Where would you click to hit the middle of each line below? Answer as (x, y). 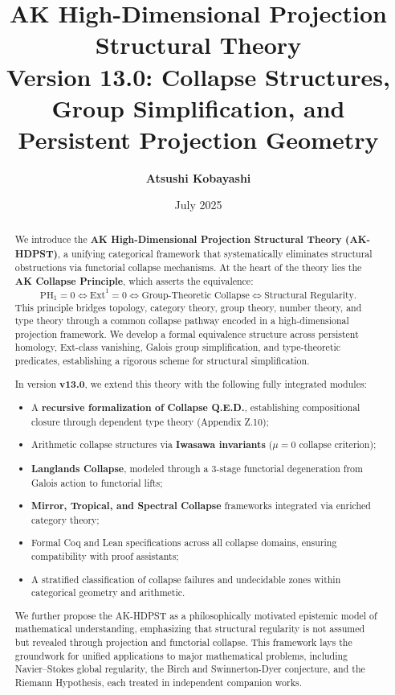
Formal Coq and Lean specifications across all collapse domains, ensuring (184, 543)
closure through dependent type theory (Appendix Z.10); (150, 421)
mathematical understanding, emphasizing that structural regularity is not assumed (190, 629)
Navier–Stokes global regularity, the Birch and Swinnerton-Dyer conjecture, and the (190, 669)
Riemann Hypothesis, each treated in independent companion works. (158, 683)
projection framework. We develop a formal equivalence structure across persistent (187, 333)
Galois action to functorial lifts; (97, 482)
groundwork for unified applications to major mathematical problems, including (181, 655)
